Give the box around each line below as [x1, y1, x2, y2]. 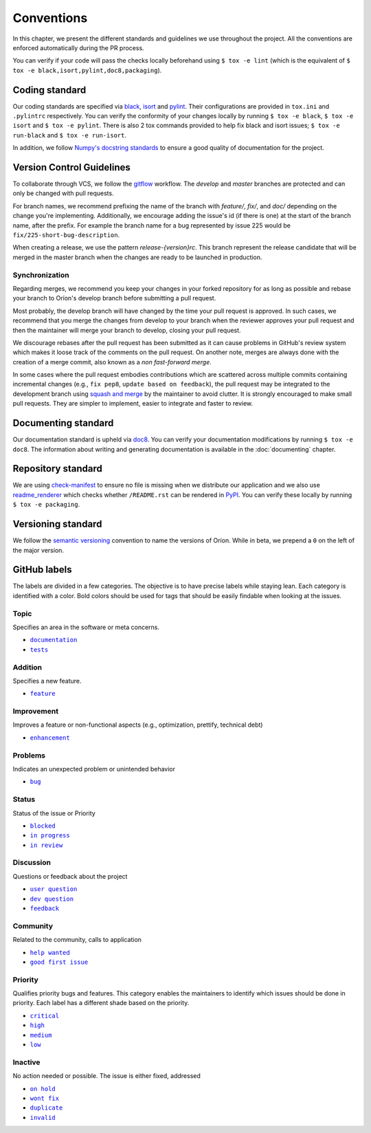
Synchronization [12, 270, 69, 280]
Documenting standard [12, 417, 114, 429]
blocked [30, 822, 56, 830]
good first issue [30, 958, 89, 966]
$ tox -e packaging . [12, 500, 80, 509]
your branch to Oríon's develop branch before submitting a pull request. [12, 294, 216, 302]
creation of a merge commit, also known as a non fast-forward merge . [12, 357, 212, 366]
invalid [30, 1114, 56, 1121]
